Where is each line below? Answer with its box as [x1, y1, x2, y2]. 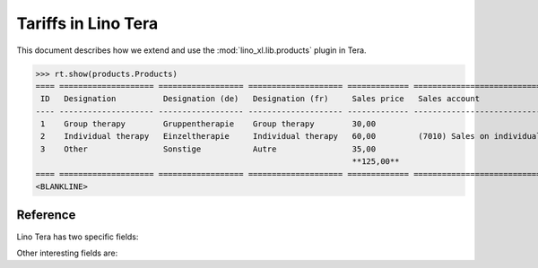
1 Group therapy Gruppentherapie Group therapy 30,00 [40, 119, 377, 129]
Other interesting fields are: [16, 247, 118, 258]
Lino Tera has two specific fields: [16, 231, 139, 242]
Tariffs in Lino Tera [16, 13, 159, 33]
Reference [16, 207, 76, 223]
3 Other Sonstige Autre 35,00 [40, 143, 377, 154]
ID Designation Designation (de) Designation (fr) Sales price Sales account [40, 94, 480, 104]
